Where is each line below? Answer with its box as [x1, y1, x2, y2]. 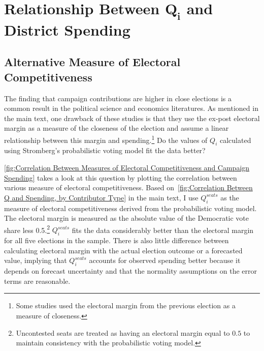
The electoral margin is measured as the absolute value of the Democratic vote [4, 213, 249, 223]
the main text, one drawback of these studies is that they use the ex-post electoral [4, 112, 260, 123]
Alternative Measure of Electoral [4, 54, 181, 70]
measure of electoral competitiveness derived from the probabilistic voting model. [4, 202, 257, 213]
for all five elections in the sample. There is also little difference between [4, 235, 229, 246]
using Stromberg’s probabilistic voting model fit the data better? [4, 145, 206, 156]
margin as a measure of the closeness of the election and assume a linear [4, 123, 229, 133]
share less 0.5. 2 [4, 223, 50, 235]
